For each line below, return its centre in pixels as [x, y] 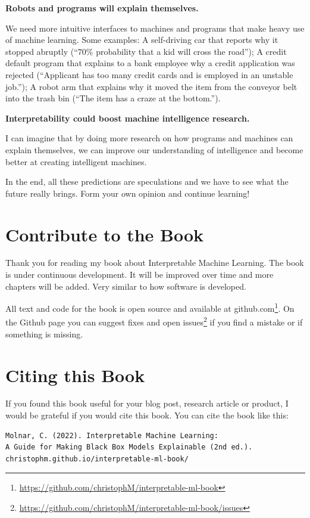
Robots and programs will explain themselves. [102, 8]
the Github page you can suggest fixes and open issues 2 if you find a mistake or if [154, 321]
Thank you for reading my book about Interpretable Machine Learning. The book [155, 263]
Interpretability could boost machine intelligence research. [128, 118]
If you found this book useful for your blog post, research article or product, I [147, 403]
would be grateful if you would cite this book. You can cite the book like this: [147, 415]
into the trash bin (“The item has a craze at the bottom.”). [113, 98]
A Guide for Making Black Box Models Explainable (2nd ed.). [129, 447]
